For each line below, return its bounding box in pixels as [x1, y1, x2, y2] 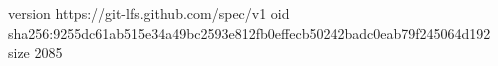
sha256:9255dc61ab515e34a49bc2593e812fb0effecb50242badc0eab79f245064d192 [8, 22, 491, 43]
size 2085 [8, 42, 63, 63]
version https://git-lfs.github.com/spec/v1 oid [8, 3, 290, 23]
